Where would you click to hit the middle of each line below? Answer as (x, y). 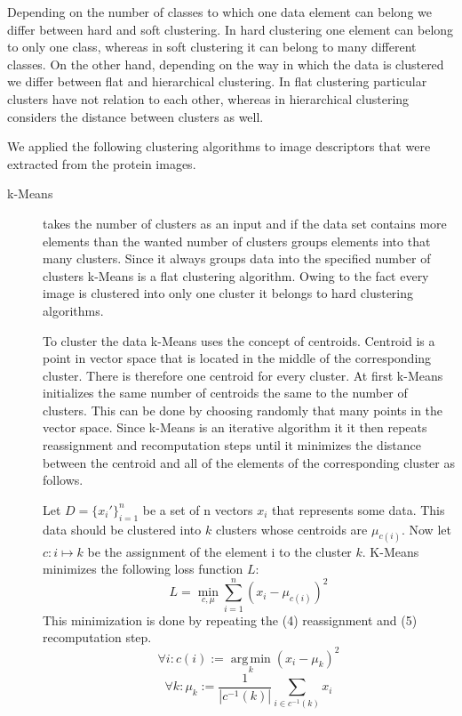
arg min (251, 659)
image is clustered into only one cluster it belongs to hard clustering (228, 293)
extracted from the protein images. (102, 163)
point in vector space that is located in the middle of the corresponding (237, 358)
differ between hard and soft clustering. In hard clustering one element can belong (231, 29)
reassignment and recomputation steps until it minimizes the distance (232, 445)
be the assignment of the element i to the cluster (219, 551)
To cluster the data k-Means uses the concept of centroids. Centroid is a (239, 340)
